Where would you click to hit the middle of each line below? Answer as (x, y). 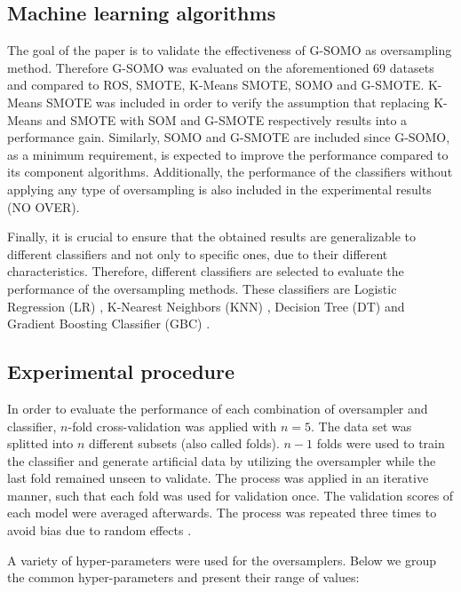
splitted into (40, 443)
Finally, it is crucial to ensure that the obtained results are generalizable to (211, 237)
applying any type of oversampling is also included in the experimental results (219, 189)
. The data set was (362, 426)
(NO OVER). (44, 206)
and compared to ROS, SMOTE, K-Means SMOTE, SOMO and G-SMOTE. (216, 85)
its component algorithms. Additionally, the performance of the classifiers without (230, 172)
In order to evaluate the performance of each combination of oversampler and (218, 408)
